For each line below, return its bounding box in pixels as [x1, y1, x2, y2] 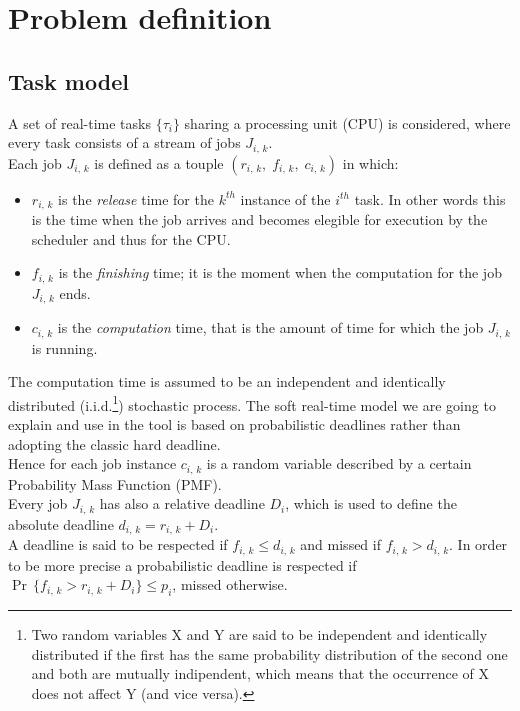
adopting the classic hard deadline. [8, 433, 221, 454]
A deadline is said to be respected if [8, 534, 228, 555]
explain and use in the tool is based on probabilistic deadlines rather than [8, 414, 461, 435]
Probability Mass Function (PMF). [8, 473, 222, 494]
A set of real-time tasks [8, 112, 151, 133]
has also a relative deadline [99, 493, 265, 514]
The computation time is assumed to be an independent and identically [8, 371, 446, 392]
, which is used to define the [285, 493, 457, 514]
